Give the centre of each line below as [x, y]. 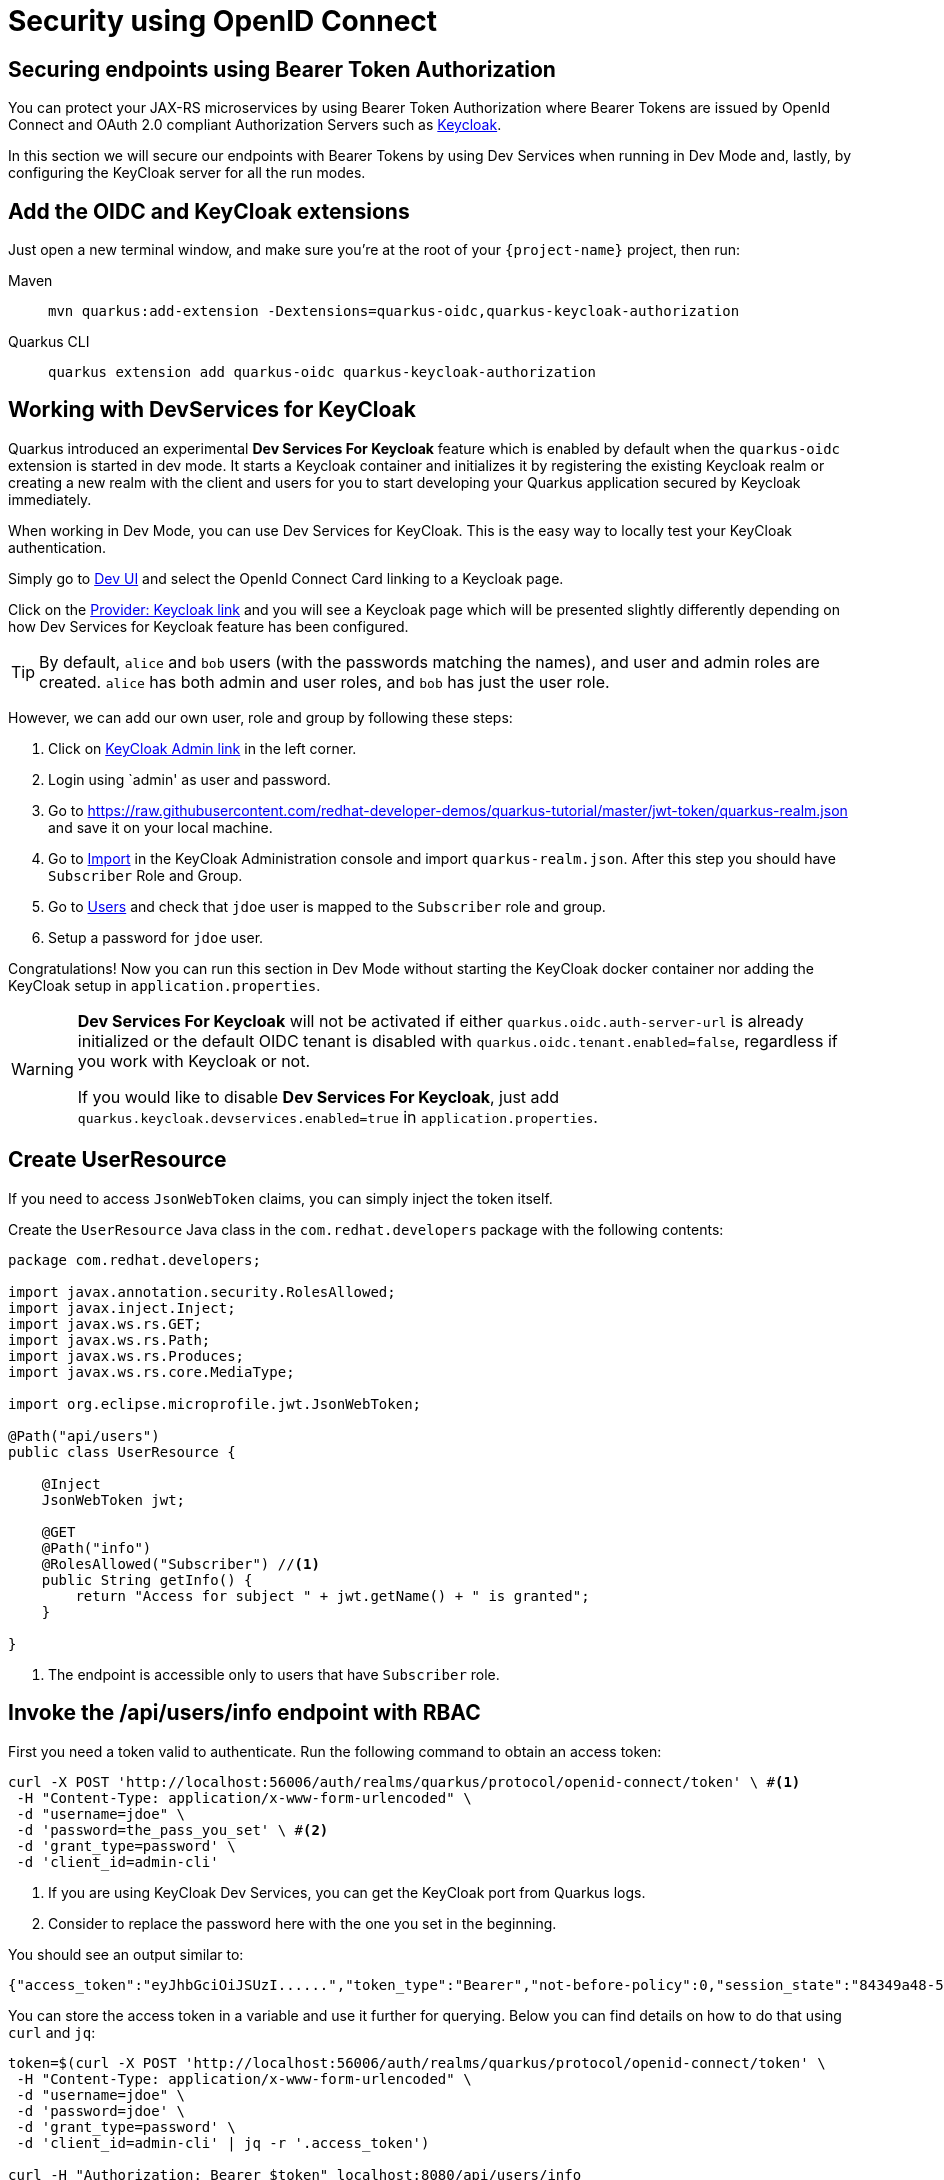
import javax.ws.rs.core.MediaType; [151, 1371]
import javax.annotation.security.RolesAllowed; [202, 1291]
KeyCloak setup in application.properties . [164, 985]
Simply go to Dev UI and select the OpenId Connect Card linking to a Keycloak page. [286, 578]
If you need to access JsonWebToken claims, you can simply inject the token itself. [280, 1198]
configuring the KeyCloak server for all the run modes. [187, 173]
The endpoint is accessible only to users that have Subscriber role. [274, 1674]
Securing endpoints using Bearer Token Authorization [282, 69]
